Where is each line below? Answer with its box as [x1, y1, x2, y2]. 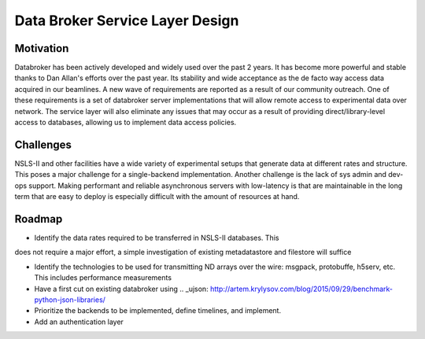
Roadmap [14, 212, 63, 226]
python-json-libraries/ [34, 295, 106, 304]
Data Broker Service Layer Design [14, 12, 239, 29]
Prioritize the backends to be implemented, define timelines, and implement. [34, 306, 282, 315]
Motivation [14, 42, 69, 55]
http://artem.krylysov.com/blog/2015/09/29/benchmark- [209, 284, 394, 293]
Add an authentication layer [34, 317, 124, 326]
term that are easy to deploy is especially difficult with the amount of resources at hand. [14, 192, 300, 201]
